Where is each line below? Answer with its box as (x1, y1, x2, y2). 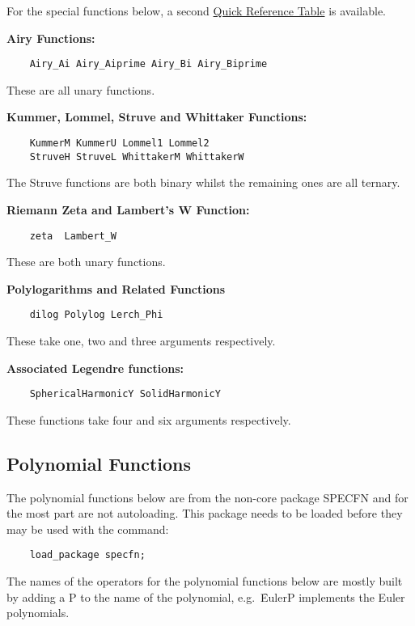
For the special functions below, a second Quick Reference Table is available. (6, 2, 386, 19)
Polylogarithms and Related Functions (6, 280, 226, 297)
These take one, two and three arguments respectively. (6, 332, 276, 349)
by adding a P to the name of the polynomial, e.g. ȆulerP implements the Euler (6, 588, 405, 605)
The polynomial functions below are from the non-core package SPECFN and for (6, 489, 409, 505)
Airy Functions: (6, 29, 95, 46)
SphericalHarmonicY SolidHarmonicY (29, 388, 221, 400)
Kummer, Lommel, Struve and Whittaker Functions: (6, 108, 307, 125)
